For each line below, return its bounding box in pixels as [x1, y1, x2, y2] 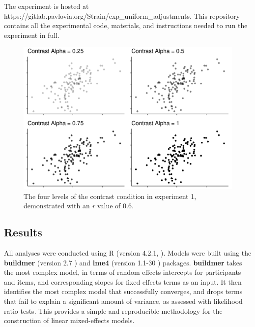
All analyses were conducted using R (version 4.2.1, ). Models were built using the [4, 247, 252, 258]
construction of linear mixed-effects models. [4, 315, 135, 326]
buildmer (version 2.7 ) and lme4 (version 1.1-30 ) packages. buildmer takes [4, 257, 242, 267]
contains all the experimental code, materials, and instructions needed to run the [4, 20, 248, 31]
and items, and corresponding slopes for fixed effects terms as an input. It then [4, 276, 242, 287]
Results [4, 225, 42, 240]
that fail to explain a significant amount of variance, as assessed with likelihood [4, 295, 243, 306]
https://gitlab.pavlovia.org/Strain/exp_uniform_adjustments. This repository [4, 10, 240, 21]
